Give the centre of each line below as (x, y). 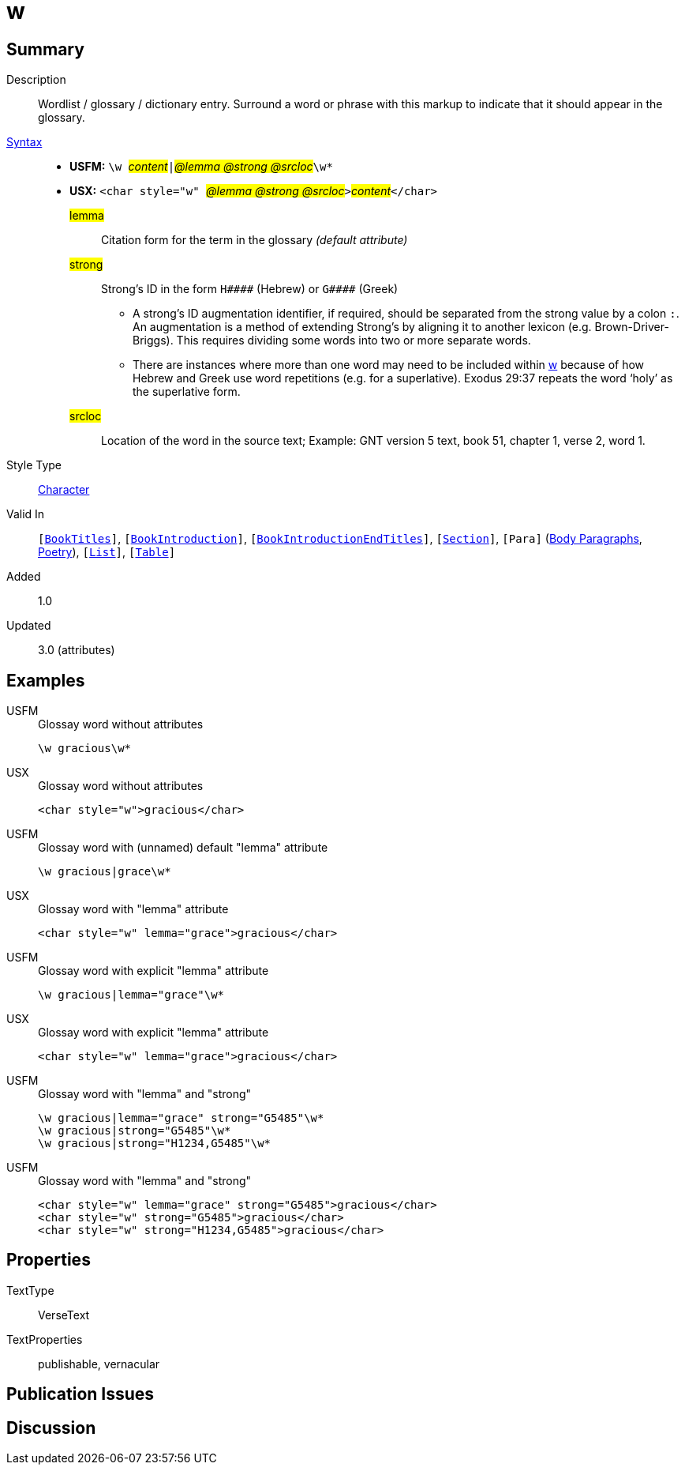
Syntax (24, 142)
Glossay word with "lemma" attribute (133, 909)
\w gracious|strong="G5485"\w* (135, 1131)
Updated (29, 626)
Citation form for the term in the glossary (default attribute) (255, 240)
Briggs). (153, 340)
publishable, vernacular (99, 1364)
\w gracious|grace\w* (105, 872)
